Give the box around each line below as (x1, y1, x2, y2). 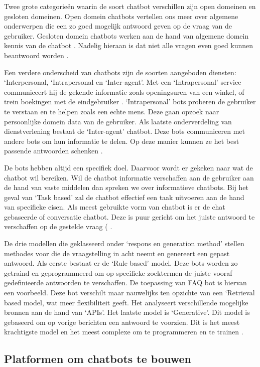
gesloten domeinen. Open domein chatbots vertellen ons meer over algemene (4, 11, 238, 21)
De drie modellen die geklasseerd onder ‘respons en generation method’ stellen (4, 238, 244, 249)
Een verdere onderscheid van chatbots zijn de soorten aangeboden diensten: (4, 67, 236, 77)
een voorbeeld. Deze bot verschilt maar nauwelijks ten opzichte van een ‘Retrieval (4, 287, 255, 298)
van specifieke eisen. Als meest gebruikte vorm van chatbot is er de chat (4, 202, 225, 212)
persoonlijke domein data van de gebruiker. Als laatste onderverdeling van (4, 116, 232, 126)
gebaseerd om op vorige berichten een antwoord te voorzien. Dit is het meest (4, 316, 240, 327)
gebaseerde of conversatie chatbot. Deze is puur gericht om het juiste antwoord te (4, 211, 255, 222)
